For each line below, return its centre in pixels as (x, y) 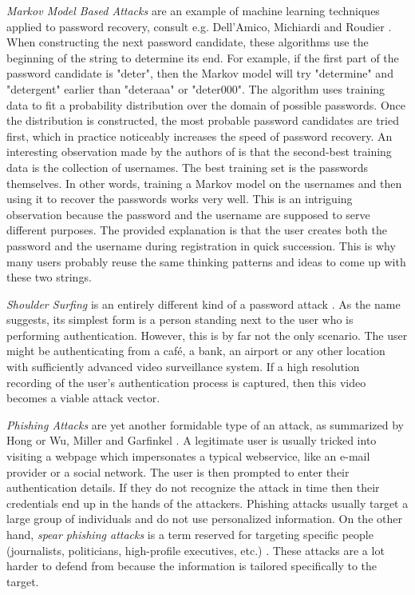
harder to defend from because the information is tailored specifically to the (192, 566)
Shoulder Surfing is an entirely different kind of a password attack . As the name (204, 303)
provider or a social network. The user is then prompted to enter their (178, 471)
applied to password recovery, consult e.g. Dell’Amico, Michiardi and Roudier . (199, 26)
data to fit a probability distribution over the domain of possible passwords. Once (206, 104)
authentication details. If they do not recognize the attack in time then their (193, 487)
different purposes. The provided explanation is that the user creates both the (197, 230)
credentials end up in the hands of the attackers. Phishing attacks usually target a (207, 503)
